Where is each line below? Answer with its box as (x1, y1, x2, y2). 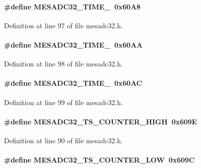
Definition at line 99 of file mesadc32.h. (4, 97, 123, 107)
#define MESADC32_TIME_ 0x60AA (4, 39, 143, 50)
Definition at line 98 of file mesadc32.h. (4, 58, 123, 69)
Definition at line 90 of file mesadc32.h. (4, 135, 123, 145)
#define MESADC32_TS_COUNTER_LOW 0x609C (4, 155, 195, 165)
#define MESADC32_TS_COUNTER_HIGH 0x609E (4, 116, 197, 126)
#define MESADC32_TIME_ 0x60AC (4, 78, 142, 88)
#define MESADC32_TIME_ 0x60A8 (4, 1, 141, 11)
